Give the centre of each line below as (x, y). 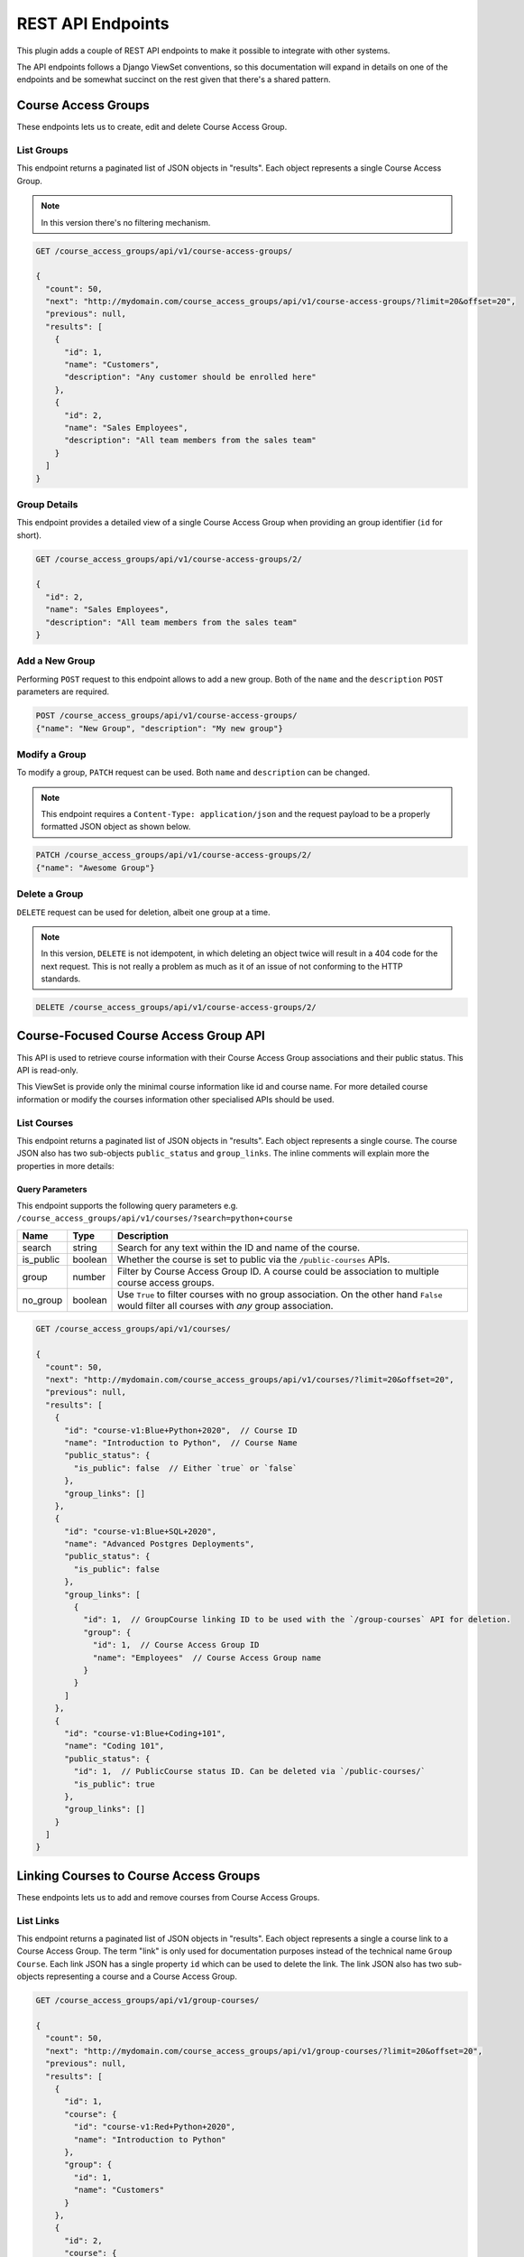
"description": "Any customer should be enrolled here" (190, 377)
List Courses (45, 1122)
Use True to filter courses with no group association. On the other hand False (280, 1294)
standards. (61, 979)
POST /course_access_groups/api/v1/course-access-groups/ (166, 716)
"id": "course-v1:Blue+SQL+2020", (140, 1531)
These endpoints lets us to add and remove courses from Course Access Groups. (168, 1897)
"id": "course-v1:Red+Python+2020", (155, 2127)
